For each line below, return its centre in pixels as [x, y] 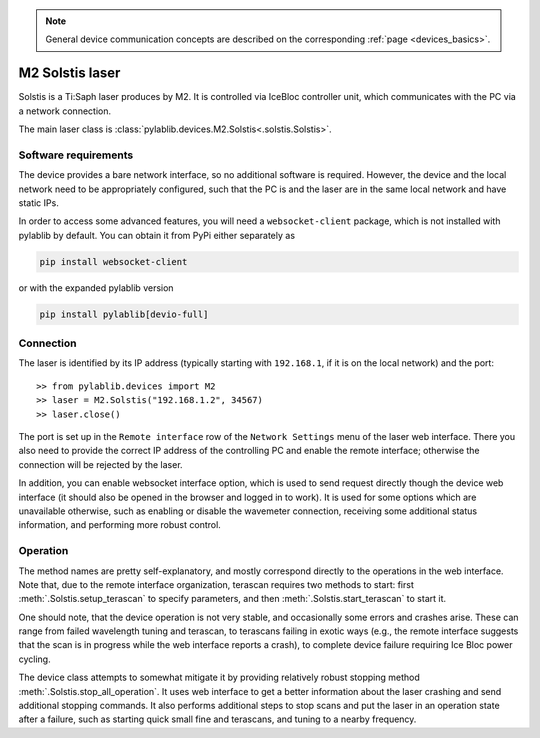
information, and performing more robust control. [120, 525]
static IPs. [38, 203]
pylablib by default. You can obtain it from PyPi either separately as [156, 235]
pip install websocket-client [113, 261]
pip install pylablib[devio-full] [124, 314]
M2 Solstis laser [69, 73]
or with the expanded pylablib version [96, 287]
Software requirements [76, 155]
